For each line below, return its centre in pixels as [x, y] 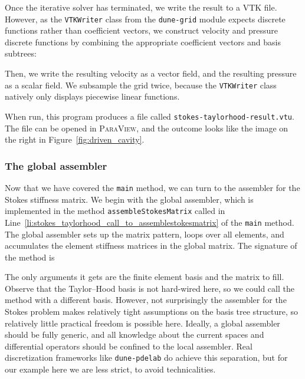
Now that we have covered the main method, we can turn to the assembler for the [152, 187]
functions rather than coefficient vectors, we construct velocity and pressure [141, 30]
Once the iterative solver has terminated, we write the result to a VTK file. [141, 7]
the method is [30, 257]
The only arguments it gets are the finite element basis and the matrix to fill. [145, 277]
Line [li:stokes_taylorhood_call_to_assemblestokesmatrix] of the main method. [150, 222]
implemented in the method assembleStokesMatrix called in [115, 211]
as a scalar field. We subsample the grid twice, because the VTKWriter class [141, 85]
